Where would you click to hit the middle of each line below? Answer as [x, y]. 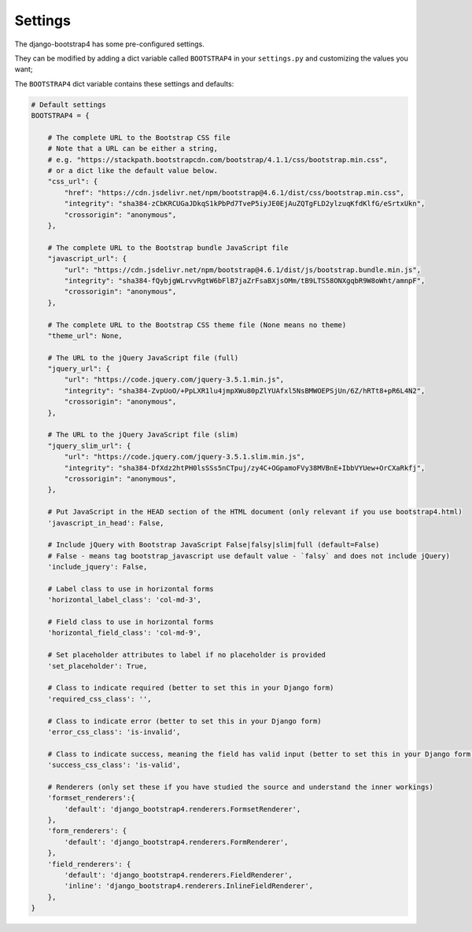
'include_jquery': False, [98, 567]
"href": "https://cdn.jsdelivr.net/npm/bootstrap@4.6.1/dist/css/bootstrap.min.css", [234, 192]
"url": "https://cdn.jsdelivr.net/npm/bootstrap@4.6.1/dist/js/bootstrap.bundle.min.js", [242, 270]
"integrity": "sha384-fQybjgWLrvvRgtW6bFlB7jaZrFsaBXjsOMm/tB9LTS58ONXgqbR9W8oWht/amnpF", [245, 280]
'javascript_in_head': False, [106, 523]
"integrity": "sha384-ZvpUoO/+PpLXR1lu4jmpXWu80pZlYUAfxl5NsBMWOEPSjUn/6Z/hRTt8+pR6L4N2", [245, 390]
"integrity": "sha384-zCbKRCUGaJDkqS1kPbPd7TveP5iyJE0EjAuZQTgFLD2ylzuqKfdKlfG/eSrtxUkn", [245, 204]
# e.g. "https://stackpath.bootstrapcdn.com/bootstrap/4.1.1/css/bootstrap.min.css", [218, 160]
